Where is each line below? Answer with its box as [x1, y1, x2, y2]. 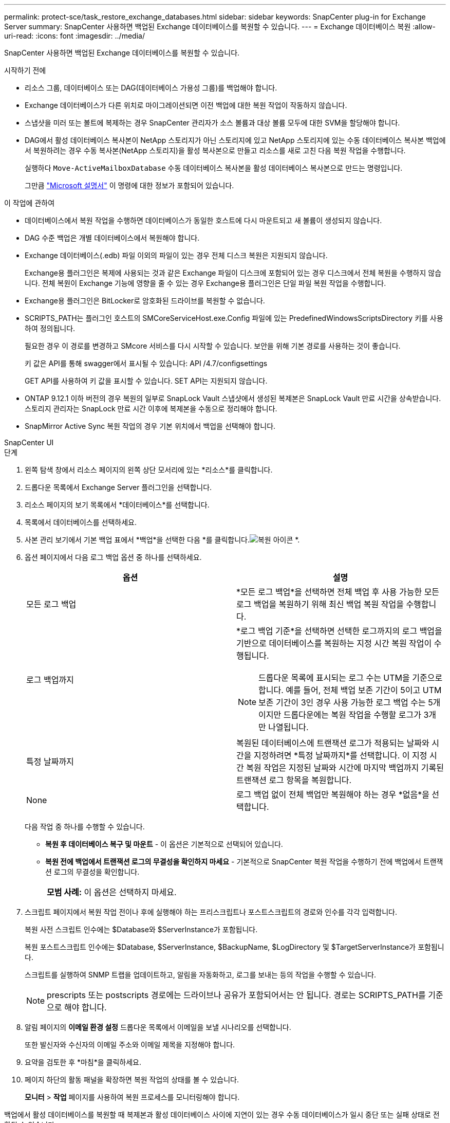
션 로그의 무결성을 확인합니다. [45, 867, 140, 876]
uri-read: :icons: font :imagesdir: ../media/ [4, 31, 145, 40]
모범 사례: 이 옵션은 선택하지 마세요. [47, 887, 177, 897]
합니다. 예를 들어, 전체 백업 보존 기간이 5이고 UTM [258, 685, 442, 695]
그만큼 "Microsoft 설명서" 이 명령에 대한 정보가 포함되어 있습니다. [25, 181, 234, 190]
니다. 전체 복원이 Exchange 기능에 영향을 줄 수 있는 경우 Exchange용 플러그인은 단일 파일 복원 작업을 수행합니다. [25, 279, 386, 287]
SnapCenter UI [4, 438, 54, 447]
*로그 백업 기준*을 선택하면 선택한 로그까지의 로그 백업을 [236, 626, 442, 636]
